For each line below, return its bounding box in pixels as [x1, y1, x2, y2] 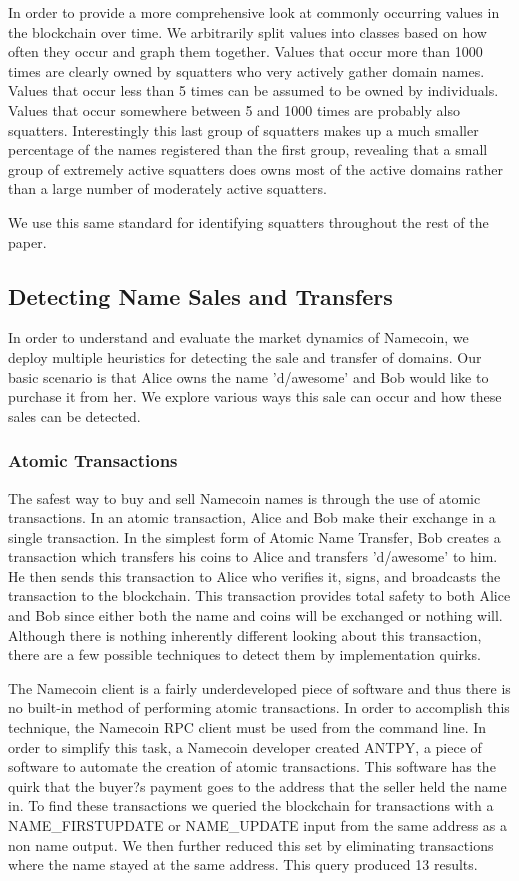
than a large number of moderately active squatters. [8, 178, 327, 199]
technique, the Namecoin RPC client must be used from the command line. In [8, 717, 487, 738]
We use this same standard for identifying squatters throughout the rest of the [8, 211, 489, 232]
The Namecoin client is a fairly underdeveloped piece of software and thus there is [8, 677, 511, 698]
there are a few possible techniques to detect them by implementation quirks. [8, 644, 481, 665]
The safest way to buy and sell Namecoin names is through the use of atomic [8, 487, 481, 508]
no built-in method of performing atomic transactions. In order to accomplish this [8, 697, 510, 718]
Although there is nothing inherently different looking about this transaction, [8, 624, 482, 645]
